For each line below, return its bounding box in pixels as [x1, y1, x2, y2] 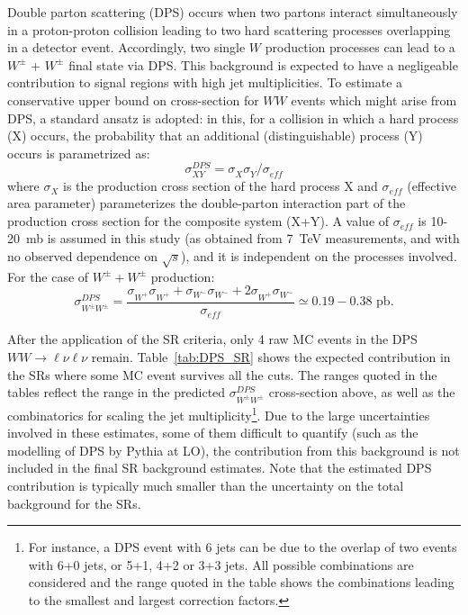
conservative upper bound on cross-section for [7, 90, 259, 109]
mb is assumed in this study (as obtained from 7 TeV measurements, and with [25, 229, 460, 248]
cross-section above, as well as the [268, 383, 455, 402]
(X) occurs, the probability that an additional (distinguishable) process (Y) [7, 126, 423, 145]
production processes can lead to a [265, 38, 455, 57]
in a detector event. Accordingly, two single [7, 38, 246, 57]
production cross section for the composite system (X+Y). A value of [7, 211, 390, 230]
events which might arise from [291, 90, 457, 109]
